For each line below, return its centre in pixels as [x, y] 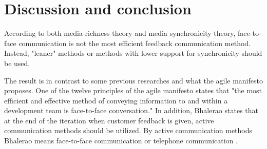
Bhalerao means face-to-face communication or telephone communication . [121, 141]
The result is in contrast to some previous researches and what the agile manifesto [133, 80]
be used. [17, 63]
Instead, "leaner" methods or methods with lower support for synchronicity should [133, 53]
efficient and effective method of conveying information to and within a [116, 100]
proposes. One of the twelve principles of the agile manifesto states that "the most [133, 90]
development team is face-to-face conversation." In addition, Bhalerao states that [131, 110]
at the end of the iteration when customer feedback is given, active [109, 120]
